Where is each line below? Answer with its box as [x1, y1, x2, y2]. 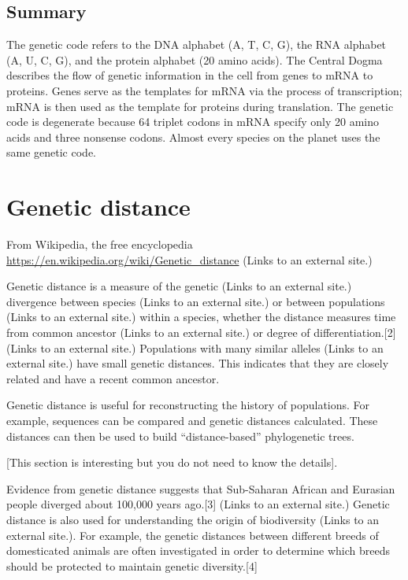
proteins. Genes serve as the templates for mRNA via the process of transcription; [6, 82, 402, 98]
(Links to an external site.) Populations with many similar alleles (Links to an [6, 339, 384, 356]
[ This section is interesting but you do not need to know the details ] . [6, 454, 338, 471]
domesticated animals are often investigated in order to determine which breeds [6, 542, 390, 559]
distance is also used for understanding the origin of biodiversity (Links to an [6, 511, 380, 527]
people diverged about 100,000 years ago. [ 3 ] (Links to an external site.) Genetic [6, 496, 390, 512]
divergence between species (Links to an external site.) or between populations [6, 293, 385, 309]
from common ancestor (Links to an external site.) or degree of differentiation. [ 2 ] [6, 324, 396, 341]
